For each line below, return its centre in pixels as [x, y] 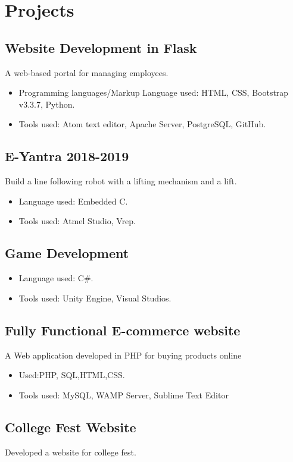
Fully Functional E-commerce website [123, 330]
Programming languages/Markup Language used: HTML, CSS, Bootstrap [154, 92]
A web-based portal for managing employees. [87, 72]
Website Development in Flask [101, 47]
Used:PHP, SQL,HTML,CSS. [72, 375]
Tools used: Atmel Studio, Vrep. [77, 221]
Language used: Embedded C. [73, 201]
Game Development [67, 253]
